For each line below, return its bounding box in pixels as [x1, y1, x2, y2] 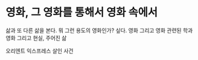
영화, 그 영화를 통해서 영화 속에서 [5, 5, 158, 19]
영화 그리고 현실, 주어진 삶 [5, 34, 67, 41]
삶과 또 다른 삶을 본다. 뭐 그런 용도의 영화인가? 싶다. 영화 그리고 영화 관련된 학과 [5, 27, 193, 34]
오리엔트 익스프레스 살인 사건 [5, 47, 74, 55]
